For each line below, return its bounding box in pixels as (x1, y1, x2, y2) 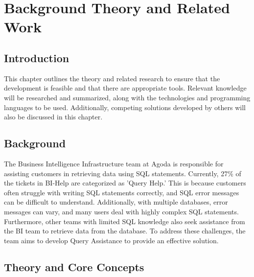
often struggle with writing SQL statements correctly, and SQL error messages (4, 187, 239, 197)
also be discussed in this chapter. (4, 112, 103, 122)
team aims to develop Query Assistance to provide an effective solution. (4, 235, 219, 245)
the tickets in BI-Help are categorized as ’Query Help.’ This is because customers (4, 178, 246, 188)
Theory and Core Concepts (4, 259, 144, 274)
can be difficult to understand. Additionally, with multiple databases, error (4, 197, 228, 207)
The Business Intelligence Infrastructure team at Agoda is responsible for (4, 158, 224, 168)
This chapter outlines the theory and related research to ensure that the (4, 73, 220, 83)
